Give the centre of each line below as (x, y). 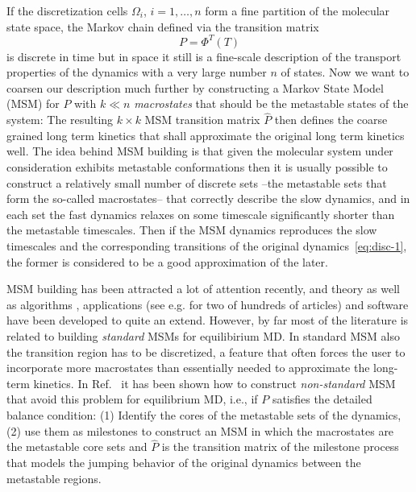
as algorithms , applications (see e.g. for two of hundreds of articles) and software (208, 304)
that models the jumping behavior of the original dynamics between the (184, 462)
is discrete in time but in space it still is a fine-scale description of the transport (204, 56)
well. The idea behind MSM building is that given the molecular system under (200, 151)
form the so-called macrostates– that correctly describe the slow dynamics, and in (208, 198)
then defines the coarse (331, 120)
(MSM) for (33, 103)
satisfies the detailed (322, 399)
